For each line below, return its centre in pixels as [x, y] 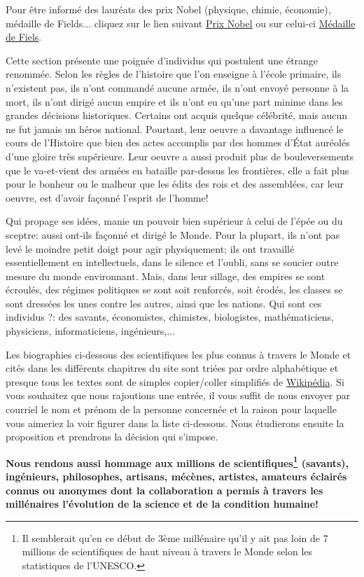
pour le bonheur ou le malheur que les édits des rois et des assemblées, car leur [175, 184]
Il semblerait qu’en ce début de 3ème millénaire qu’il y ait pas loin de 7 [175, 537]
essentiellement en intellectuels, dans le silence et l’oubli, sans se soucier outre [172, 262]
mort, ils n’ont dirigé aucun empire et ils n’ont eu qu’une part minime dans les [174, 101]
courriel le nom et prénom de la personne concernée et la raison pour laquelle [171, 409]
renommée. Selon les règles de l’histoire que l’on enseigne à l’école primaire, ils [174, 74]
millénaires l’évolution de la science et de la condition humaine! [162, 504]
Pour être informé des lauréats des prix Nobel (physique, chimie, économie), [168, 9]
